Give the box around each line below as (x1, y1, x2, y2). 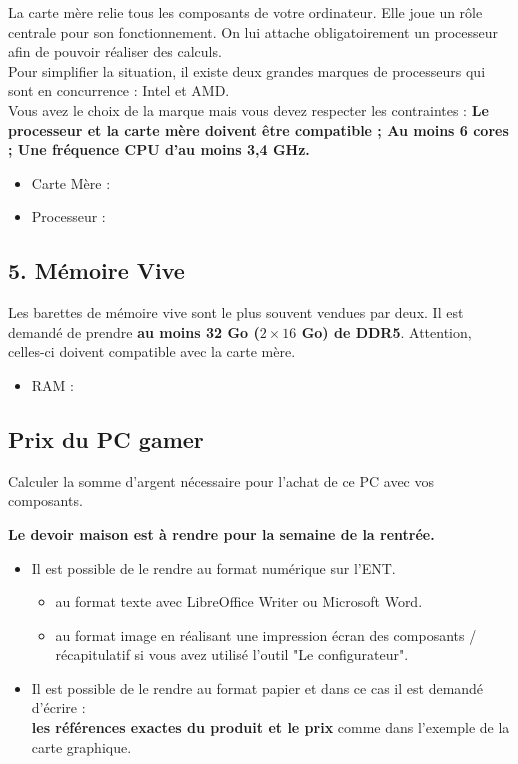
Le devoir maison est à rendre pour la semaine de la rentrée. (8, 523, 435, 544)
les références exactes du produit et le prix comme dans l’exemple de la (31, 717, 510, 738)
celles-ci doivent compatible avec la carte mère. (8, 341, 296, 362)
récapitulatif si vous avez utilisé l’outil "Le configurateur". (55, 644, 409, 665)
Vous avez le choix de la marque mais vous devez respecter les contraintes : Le (8, 99, 489, 120)
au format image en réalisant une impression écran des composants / (55, 624, 477, 645)
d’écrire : (31, 697, 86, 718)
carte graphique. (31, 736, 132, 757)
